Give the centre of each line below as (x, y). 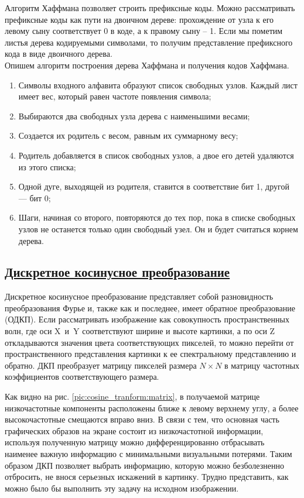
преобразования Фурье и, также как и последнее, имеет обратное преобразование (150, 308)
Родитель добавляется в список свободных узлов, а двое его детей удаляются (156, 155)
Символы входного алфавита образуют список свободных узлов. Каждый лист (158, 85)
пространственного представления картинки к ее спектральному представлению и (151, 354)
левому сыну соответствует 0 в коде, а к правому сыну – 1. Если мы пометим (144, 31)
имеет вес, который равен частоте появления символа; (115, 96)
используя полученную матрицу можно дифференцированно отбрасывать (135, 442)
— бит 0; (35, 198)
